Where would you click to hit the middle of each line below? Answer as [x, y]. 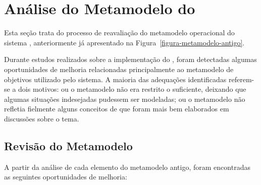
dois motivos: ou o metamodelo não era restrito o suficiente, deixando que [132, 89]
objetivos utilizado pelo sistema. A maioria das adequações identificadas [115, 79]
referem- [241, 79]
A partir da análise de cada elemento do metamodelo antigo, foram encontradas [127, 167]
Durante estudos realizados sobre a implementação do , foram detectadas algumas [130, 59]
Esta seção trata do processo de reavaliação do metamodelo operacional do [119, 33]
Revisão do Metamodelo [68, 145]
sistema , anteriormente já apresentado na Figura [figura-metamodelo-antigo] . [124, 42]
